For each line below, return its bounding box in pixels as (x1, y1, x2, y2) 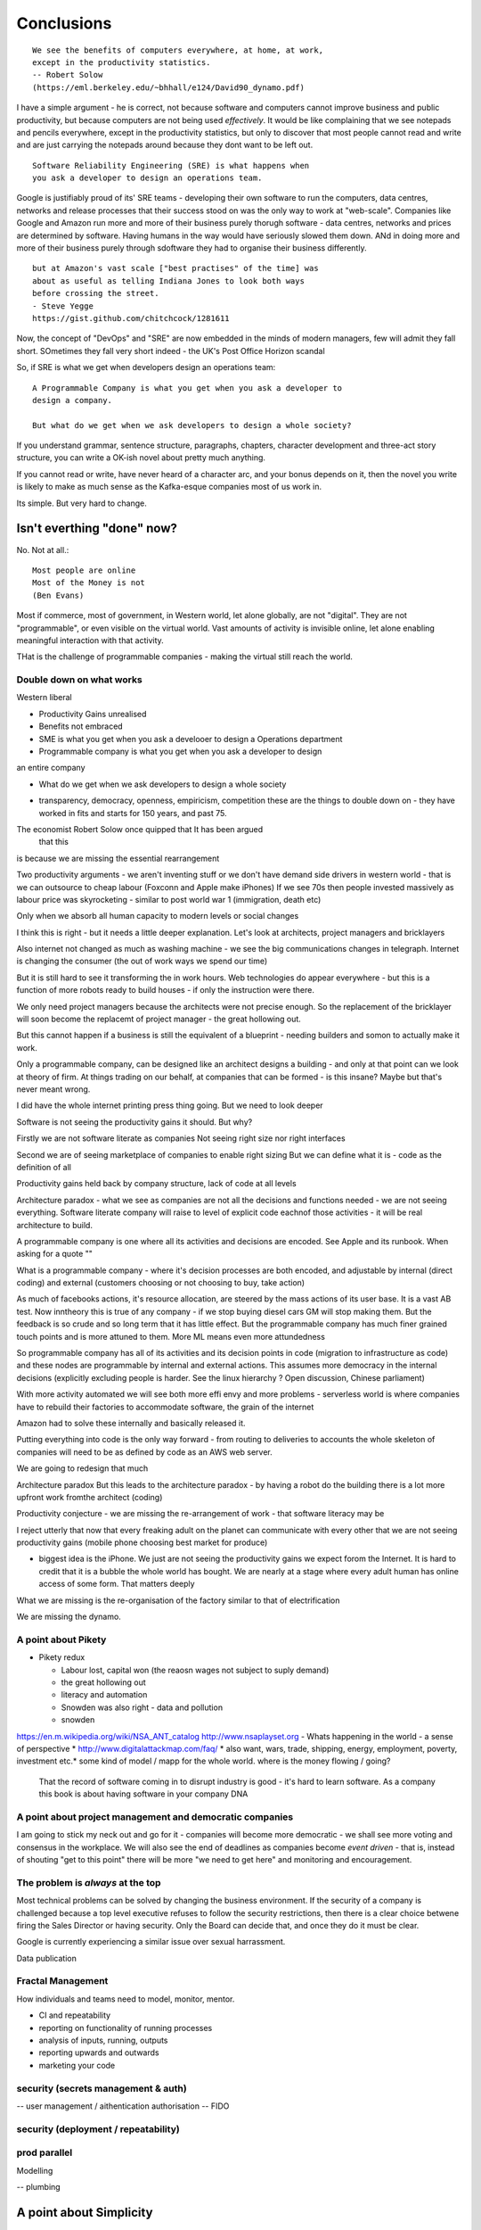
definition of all (16, 1161, 71, 1172)
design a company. (32, 395, 113, 405)
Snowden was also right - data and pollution (61, 1702, 223, 1713)
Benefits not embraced (38, 721, 124, 731)
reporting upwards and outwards (38, 2047, 159, 2058)
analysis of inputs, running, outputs (38, 2035, 168, 2046)
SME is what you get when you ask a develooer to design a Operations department (38, 733, 343, 744)
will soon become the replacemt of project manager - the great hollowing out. (16, 1013, 302, 1025)
